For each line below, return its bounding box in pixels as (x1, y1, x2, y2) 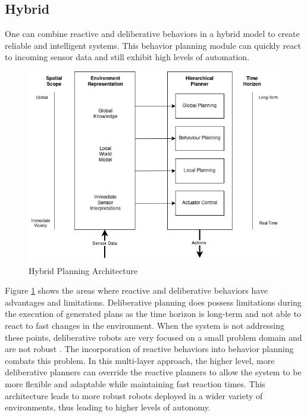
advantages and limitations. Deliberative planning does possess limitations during (5, 295, 302, 308)
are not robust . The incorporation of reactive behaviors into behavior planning (5, 343, 294, 355)
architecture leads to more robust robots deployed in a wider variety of (5, 389, 263, 402)
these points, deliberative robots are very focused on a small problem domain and (5, 331, 302, 343)
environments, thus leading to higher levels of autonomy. (5, 401, 211, 413)
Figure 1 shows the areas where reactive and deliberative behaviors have (5, 284, 268, 297)
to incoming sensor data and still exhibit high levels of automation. (5, 51, 250, 63)
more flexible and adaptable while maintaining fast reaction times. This (5, 377, 265, 390)
